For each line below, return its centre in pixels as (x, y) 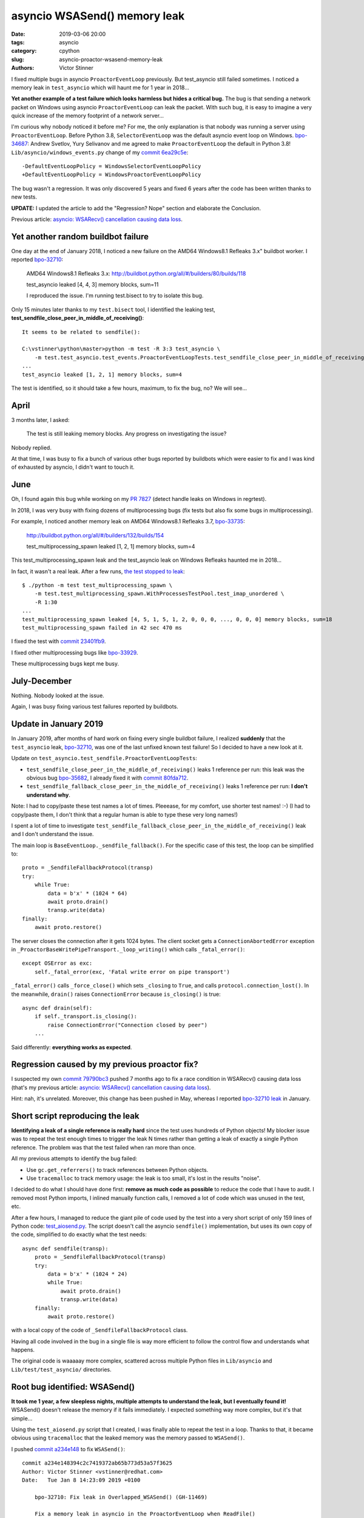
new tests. (24, 197)
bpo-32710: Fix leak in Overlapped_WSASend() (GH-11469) (121, 1497)
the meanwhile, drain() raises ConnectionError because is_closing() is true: (116, 994)
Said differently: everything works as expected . (72, 1047)
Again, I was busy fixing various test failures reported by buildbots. (95, 707)
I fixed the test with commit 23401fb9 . (59, 641)
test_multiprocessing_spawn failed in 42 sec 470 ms (102, 628)
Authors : (23, 68)
